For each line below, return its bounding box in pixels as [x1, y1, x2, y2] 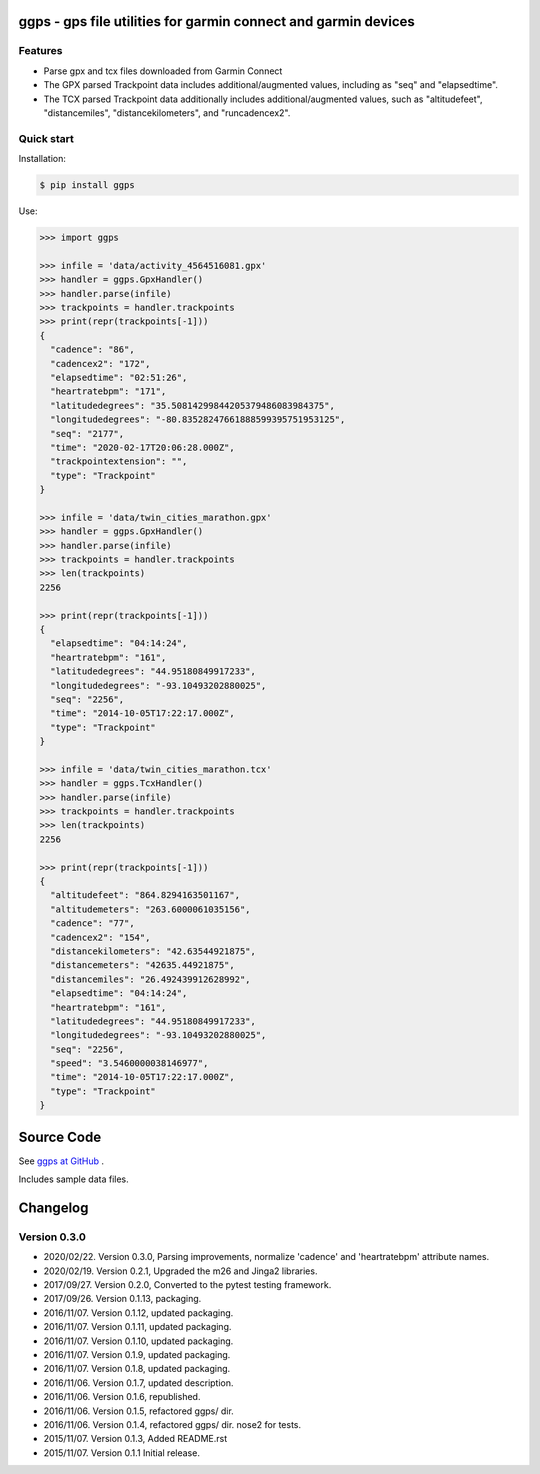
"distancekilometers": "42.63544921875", [50, 945, 257, 957]
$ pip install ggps [39, 180, 135, 191]
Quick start [18, 131, 75, 145]
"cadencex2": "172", [50, 358, 151, 369]
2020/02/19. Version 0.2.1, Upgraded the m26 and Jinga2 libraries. [43, 1265, 318, 1277]
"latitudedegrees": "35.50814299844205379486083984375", [50, 400, 335, 411]
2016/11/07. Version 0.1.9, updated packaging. [43, 1349, 231, 1361]
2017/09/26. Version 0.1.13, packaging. [43, 1293, 202, 1305]
